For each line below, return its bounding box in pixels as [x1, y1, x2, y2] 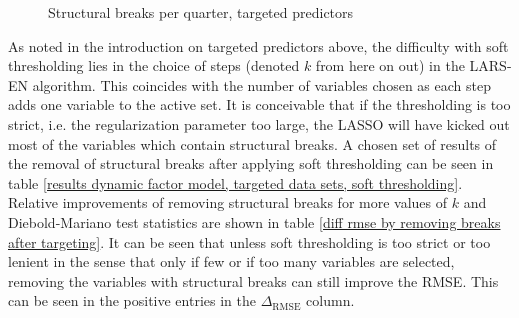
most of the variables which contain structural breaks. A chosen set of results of [8, 133, 497, 154]
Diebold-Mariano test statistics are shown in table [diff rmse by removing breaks [8, 211, 501, 232]
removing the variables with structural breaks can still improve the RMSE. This [8, 270, 499, 291]
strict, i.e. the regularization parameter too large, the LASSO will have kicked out [8, 113, 510, 134]
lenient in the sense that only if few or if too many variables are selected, [8, 251, 455, 272]
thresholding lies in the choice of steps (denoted [8, 55, 300, 76]
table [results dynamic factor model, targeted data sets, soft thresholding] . [8, 172, 463, 193]
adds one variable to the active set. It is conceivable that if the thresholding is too [8, 94, 511, 115]
